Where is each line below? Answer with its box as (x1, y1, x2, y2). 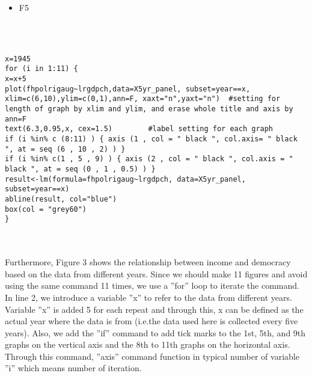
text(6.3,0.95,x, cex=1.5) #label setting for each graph (5, 125, 274, 134)
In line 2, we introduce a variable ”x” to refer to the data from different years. (5, 291, 292, 303)
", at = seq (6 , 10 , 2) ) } (5, 144, 126, 153)
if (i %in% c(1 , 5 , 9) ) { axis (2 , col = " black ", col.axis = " (5, 155, 293, 164)
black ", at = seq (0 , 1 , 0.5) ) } (5, 165, 156, 173)
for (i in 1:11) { (5, 64, 78, 73)
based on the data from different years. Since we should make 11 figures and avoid (5, 267, 308, 280)
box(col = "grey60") (5, 205, 87, 214)
